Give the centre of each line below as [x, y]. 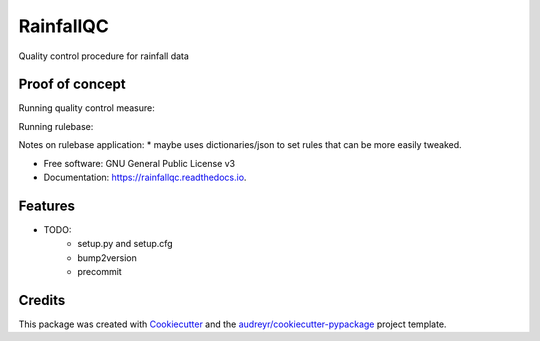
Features [46, 205]
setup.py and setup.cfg [125, 244]
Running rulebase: [56, 126]
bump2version [107, 257]
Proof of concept [72, 84]
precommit [99, 272]
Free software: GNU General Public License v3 [139, 163]
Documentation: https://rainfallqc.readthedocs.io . [145, 177]
